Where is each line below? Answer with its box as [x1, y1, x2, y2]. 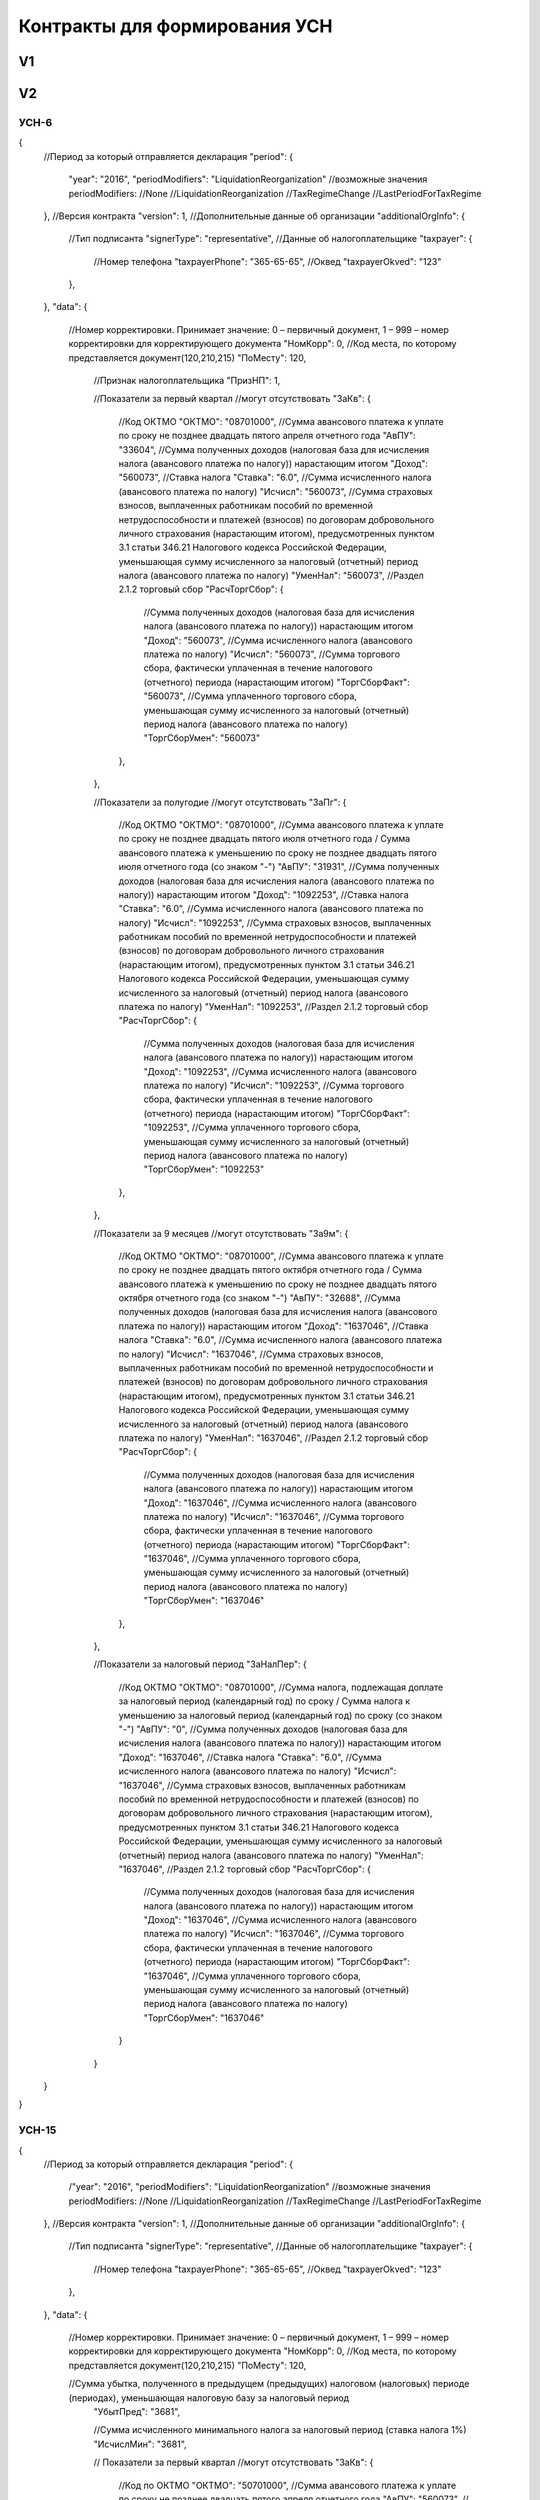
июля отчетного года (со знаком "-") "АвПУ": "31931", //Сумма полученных [118, 861, 440, 873]
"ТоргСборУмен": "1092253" [143, 1163, 265, 1175]
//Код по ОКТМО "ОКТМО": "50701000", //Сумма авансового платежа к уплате [118, 2479, 457, 2491]
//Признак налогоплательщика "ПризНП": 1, [93, 375, 281, 387]
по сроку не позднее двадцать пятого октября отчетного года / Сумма [118, 1264, 423, 1276]
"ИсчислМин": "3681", [93, 2438, 187, 2450]
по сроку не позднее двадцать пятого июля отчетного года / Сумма [118, 833, 411, 845]
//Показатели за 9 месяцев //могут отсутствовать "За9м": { [93, 1227, 349, 1239]
